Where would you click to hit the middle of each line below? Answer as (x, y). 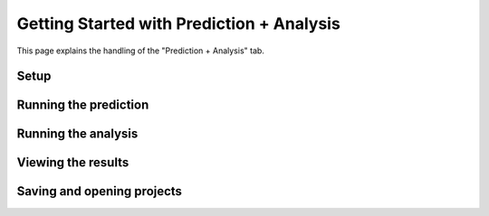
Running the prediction (83, 105)
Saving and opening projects (100, 191)
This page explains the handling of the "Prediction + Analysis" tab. (140, 51)
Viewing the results (73, 163)
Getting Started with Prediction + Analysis (179, 23)
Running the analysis (77, 134)
